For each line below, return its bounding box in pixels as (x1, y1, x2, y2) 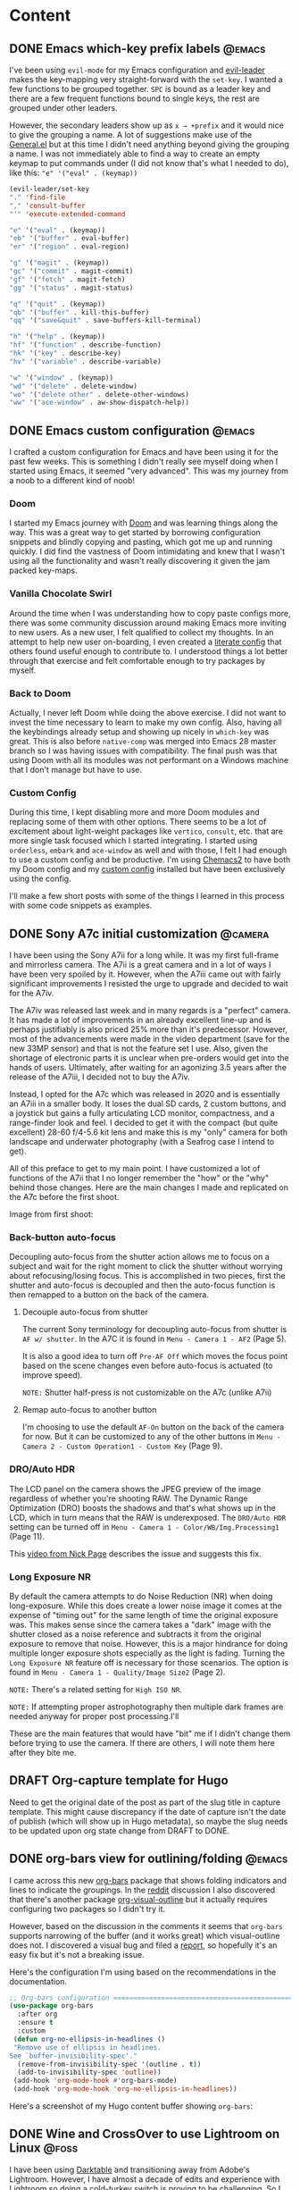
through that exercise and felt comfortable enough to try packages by (9, 655, 266, 666)
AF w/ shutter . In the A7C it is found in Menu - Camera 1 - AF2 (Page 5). (21, 1333, 287, 1345)
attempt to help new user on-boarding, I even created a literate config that (9, 636, 282, 647)
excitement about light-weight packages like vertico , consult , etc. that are (9, 826, 284, 836)
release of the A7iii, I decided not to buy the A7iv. (9, 1071, 190, 1082)
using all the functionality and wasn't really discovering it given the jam (9, 556, 271, 566)
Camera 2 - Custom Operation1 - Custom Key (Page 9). (21, 1440, 223, 1452)
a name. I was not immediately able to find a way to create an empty (9, 148, 261, 159)
